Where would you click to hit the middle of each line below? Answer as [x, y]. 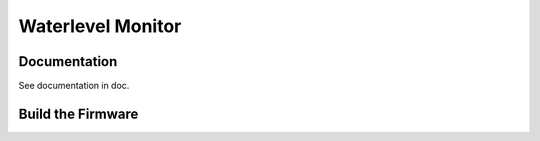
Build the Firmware [78, 113]
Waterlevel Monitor [100, 26]
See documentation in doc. [74, 86]
